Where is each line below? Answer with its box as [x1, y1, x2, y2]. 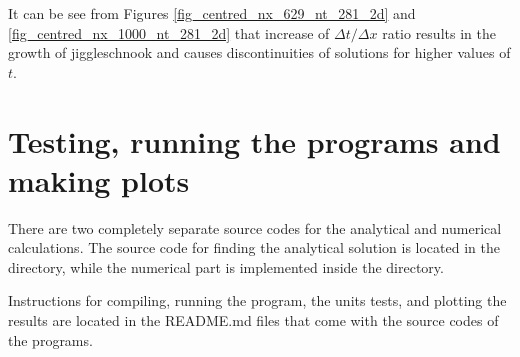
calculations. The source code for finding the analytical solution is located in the [8, 237, 500, 258]
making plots [8, 159, 190, 200]
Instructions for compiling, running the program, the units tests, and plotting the [8, 290, 507, 311]
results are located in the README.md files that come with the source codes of [8, 310, 499, 331]
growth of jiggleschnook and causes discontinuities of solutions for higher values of [8, 42, 511, 63]
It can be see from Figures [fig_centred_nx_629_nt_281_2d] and [8, 3, 416, 23]
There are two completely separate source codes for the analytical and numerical [8, 217, 502, 238]
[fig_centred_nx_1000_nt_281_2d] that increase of [8, 22, 330, 43]
